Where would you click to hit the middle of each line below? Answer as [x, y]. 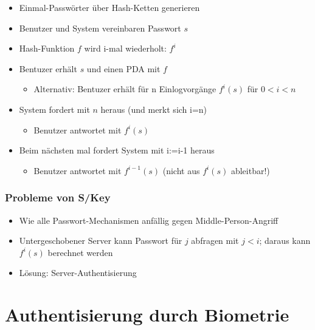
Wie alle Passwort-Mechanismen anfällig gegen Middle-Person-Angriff [149, 220]
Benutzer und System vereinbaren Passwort [100, 28]
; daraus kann [285, 241]
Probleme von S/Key [58, 197]
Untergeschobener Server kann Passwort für [101, 241]
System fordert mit [54, 109]
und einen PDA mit [123, 68]
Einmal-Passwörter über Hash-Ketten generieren [109, 7]
